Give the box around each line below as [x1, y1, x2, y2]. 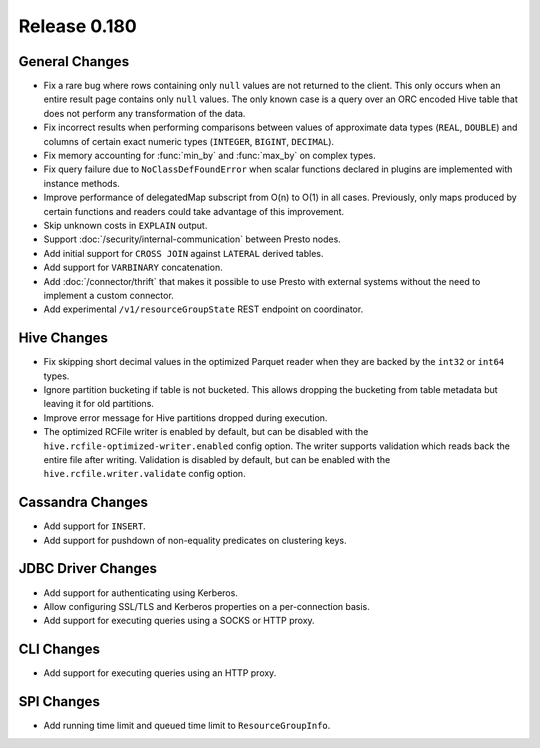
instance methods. [43, 177, 120, 189]
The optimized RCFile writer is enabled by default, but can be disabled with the [43, 426, 369, 438]
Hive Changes [18, 330, 109, 347]
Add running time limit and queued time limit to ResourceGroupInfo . [43, 720, 331, 732]
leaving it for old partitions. [43, 398, 155, 410]
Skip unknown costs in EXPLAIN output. [43, 219, 208, 231]
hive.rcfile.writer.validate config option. [43, 468, 246, 480]
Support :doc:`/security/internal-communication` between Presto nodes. [43, 233, 342, 245]
